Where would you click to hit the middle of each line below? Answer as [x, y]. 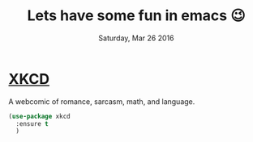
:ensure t [32, 123]
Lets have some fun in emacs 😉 [136, 16]
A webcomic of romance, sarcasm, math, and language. [102, 101]
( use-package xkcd [39, 116]
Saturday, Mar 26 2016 [136, 38]
